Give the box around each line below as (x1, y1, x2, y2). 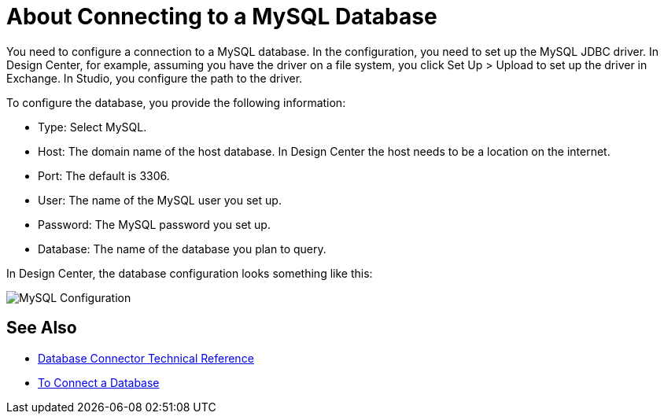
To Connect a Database (38, 375, 160, 389)
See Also (6, 318, 77, 338)
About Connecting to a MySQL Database (6, 3, 437, 30)
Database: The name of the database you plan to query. (38, 241, 326, 256)
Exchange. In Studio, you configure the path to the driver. (6, 71, 303, 85)
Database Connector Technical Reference (38, 351, 254, 365)
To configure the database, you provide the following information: (6, 95, 346, 109)
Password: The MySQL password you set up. (38, 217, 271, 231)
